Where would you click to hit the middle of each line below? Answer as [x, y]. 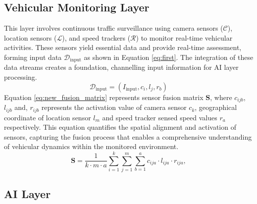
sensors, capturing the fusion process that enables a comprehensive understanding [128, 136]
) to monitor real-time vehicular [184, 37]
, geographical [216, 107]
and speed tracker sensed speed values [160, 117]
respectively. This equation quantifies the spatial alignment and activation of [120, 127]
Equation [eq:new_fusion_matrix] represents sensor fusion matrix [104, 97]
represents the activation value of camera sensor [114, 107]
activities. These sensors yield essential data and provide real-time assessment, [123, 47]
